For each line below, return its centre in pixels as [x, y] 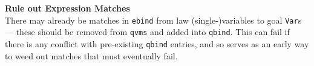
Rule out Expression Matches [67, 8]
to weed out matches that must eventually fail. [91, 55]
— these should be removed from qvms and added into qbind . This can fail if [147, 32]
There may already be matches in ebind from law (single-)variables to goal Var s [153, 20]
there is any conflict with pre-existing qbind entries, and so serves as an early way [157, 43]
